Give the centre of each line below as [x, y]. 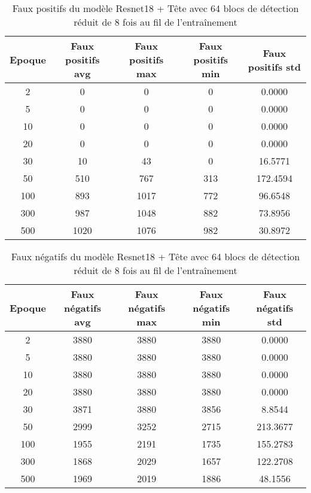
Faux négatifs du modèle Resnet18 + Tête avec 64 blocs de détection [155, 256]
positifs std [274, 66]
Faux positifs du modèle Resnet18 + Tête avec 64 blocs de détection [155, 8]
